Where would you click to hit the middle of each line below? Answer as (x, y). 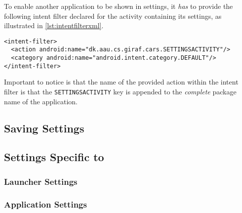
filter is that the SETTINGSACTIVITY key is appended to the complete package (120, 91)
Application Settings (45, 204)
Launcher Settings (41, 181)
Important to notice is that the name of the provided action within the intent (121, 82)
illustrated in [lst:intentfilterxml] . (54, 25)
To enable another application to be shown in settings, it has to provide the (119, 6)
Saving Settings (44, 128)
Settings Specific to (54, 157)
